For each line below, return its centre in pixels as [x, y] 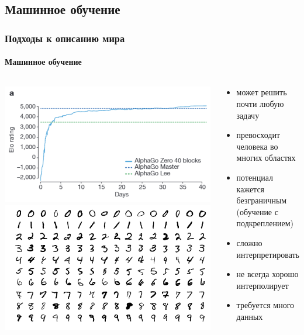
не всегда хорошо [267, 274]
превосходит [258, 135]
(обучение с [257, 211]
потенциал [255, 177]
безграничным [262, 200]
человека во [257, 146]
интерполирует [262, 285]
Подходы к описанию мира [65, 38]
